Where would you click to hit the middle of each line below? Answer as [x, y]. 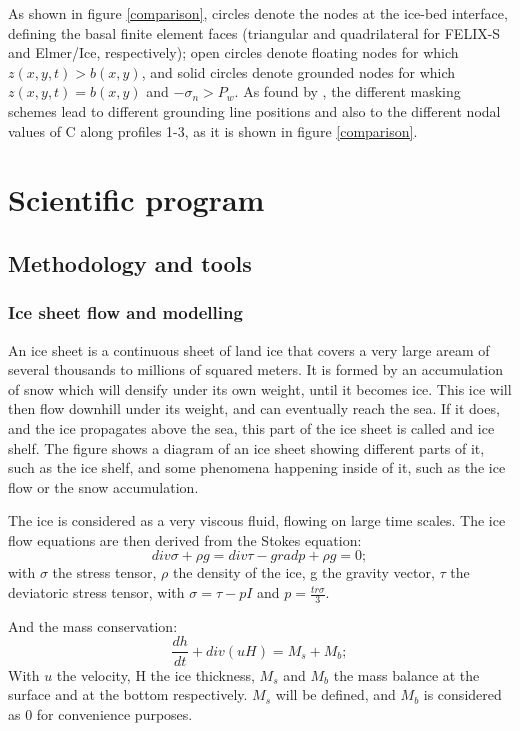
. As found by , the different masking [347, 91]
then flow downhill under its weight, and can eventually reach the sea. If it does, [254, 408]
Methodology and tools [130, 262]
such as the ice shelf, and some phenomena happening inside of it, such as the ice [257, 467]
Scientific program [136, 199]
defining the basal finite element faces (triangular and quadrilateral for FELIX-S [254, 32]
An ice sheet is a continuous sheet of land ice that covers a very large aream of [249, 349]
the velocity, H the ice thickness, [155, 674]
